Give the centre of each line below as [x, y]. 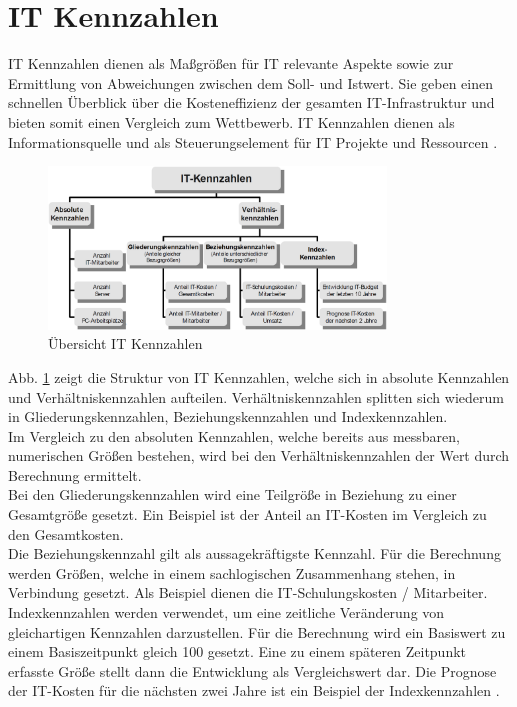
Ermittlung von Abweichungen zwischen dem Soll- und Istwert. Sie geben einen [250, 82]
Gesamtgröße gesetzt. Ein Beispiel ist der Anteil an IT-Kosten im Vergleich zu [247, 514]
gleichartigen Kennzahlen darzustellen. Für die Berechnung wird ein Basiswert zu [257, 631]
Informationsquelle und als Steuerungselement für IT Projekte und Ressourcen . [253, 141]
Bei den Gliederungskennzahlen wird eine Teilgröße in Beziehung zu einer [232, 494]
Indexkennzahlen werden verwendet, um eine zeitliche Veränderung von [226, 612]
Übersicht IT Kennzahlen [125, 343]
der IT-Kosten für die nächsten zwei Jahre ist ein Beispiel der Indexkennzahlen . [254, 690]
